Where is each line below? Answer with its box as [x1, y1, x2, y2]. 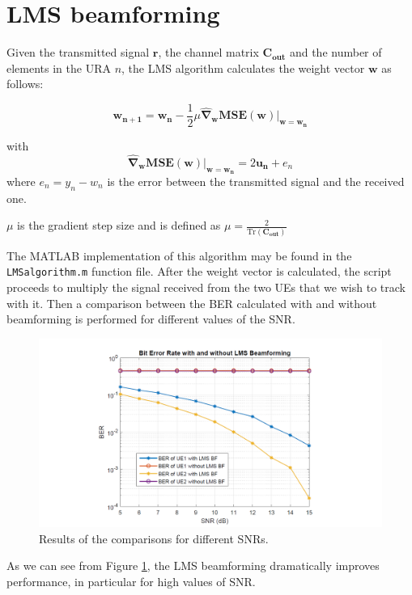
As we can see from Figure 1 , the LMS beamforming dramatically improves [6, 557, 380, 574]
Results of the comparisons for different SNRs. [39, 530, 269, 546]
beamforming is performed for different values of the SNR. [6, 310, 295, 327]
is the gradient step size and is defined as [17, 217, 221, 234]
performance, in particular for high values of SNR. [6, 573, 256, 590]
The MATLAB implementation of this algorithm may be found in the [6, 247, 352, 264]
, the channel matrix [158, 44, 259, 61]
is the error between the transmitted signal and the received [107, 172, 405, 189]
